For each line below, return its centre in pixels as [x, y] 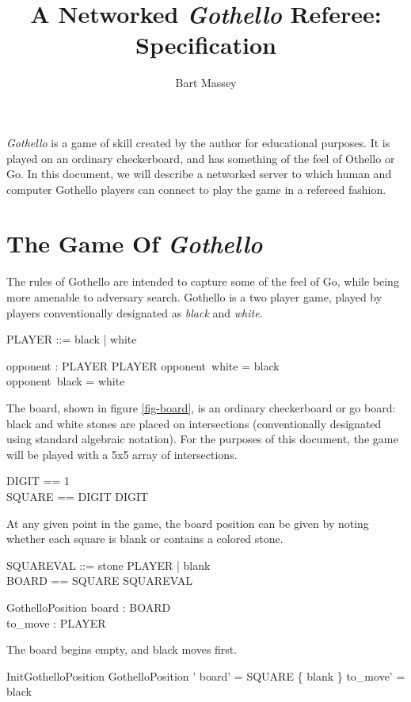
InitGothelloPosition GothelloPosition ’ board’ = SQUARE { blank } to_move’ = [206, 675]
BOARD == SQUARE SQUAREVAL [99, 581]
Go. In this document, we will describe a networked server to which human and [199, 174]
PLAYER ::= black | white [72, 339]
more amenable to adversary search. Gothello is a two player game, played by [194, 297]
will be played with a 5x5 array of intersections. [122, 454]
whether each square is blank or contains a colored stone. [145, 539]
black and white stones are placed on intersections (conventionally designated [194, 423]
